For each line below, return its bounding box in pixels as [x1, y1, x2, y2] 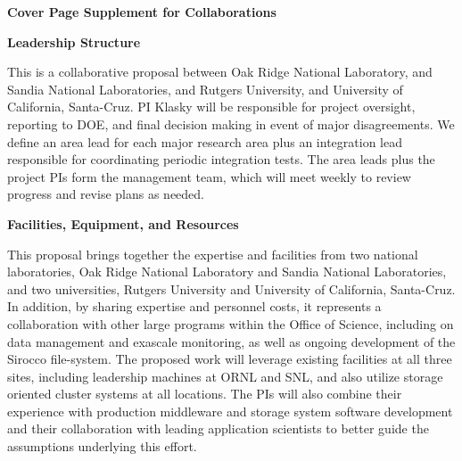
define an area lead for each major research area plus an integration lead [7, 132, 402, 151]
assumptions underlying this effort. [7, 437, 197, 456]
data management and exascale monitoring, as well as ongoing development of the [7, 332, 456, 350]
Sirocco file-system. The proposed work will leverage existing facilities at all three [7, 350, 452, 368]
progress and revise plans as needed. [7, 185, 204, 203]
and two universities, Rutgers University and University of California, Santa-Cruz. [7, 279, 456, 298]
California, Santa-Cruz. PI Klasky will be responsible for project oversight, [7, 97, 416, 116]
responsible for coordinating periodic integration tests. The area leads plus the [7, 150, 435, 169]
